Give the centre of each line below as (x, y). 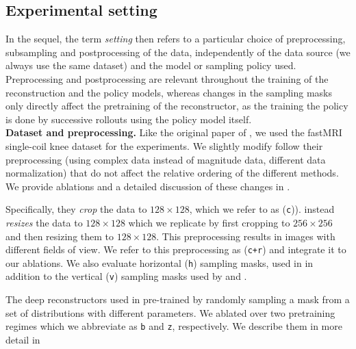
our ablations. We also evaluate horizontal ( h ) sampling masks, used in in (160, 262)
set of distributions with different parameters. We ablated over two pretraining (170, 312)
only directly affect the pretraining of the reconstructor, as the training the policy (177, 106)
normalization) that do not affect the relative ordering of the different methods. (172, 173)
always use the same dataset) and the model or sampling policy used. (151, 65)
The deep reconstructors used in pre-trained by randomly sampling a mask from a (178, 299)
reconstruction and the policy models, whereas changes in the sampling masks (169, 92)
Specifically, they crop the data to (76, 209)
